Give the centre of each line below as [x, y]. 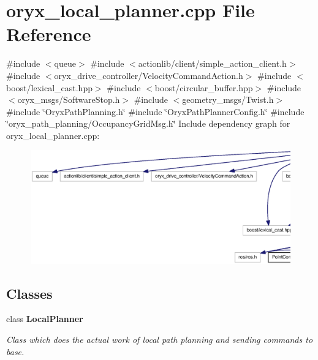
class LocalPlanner [45, 319]
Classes [29, 293]
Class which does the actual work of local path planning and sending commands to [160, 339]
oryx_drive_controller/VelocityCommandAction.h [149, 75]
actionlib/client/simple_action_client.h [212, 63]
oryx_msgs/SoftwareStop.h [69, 99]
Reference [49, 34]
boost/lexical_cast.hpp [49, 87]
